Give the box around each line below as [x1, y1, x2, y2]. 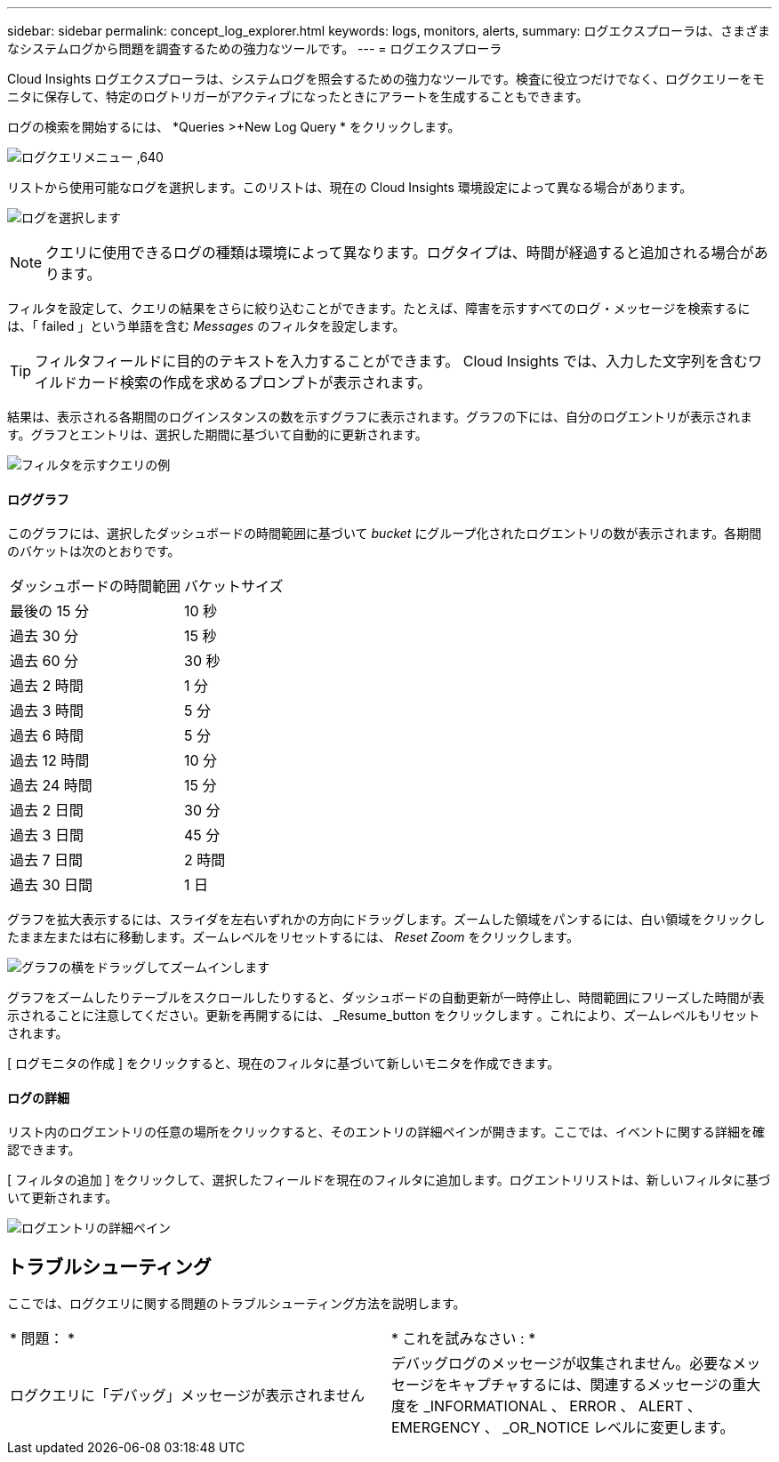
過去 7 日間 [10, 851, 84, 870]
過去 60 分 [10, 652, 79, 671]
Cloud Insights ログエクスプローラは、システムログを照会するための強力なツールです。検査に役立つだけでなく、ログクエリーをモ [7, 71, 765, 86]
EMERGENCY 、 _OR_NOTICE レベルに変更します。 [391, 1418, 735, 1437]
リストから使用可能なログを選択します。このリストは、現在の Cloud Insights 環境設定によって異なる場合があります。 [7, 180, 693, 195]
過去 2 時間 [10, 677, 84, 695]
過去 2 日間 [10, 801, 84, 820]
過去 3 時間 [10, 702, 84, 720]
